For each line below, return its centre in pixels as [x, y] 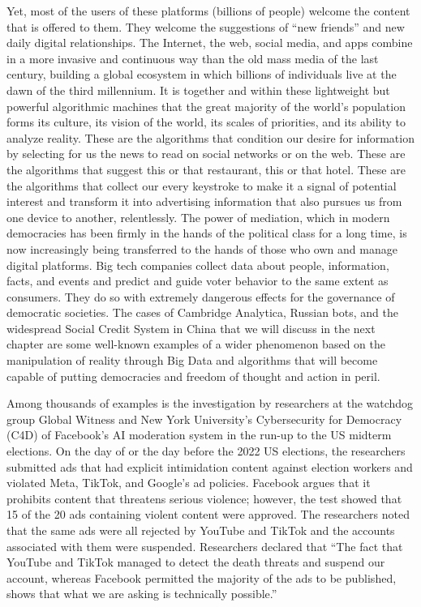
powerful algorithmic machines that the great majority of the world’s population [206, 106]
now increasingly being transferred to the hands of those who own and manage [202, 248]
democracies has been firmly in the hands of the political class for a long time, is [207, 233]
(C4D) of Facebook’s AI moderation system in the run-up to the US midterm [199, 435]
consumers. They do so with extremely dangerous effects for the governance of [201, 296]
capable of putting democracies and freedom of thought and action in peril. [193, 376]
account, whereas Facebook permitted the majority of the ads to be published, [202, 577]
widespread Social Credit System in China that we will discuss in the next [191, 328]
